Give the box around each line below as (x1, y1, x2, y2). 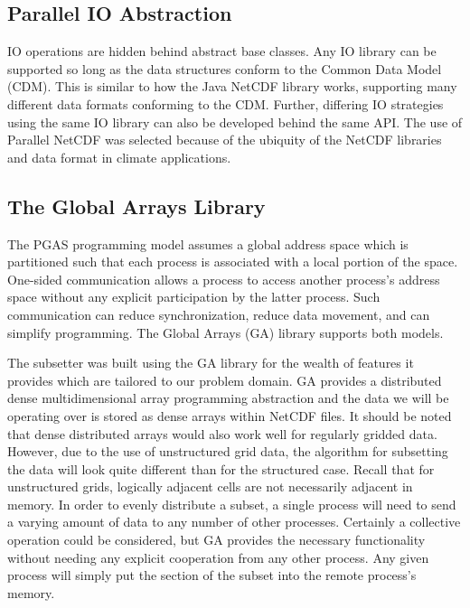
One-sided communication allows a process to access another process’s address (7, 269, 440, 288)
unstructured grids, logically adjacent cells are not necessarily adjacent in (7, 477, 413, 496)
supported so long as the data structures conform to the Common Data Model (7, 59, 442, 78)
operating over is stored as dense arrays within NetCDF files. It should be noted (7, 406, 452, 425)
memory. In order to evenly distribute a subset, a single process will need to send (7, 494, 456, 513)
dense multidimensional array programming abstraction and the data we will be (7, 388, 449, 407)
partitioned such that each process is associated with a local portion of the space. (7, 252, 458, 271)
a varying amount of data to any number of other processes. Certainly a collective (7, 512, 461, 531)
